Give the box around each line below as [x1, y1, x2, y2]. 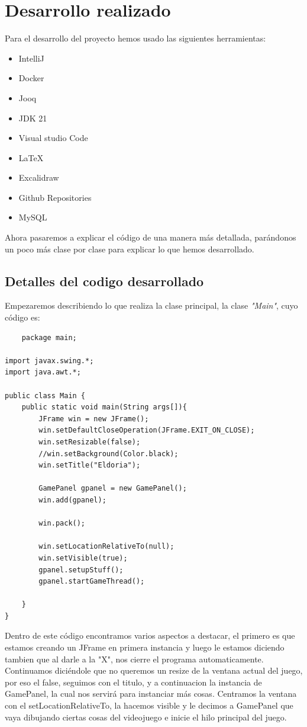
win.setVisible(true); [38, 553, 128, 562]
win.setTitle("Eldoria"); [38, 461, 141, 470]
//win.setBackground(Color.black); [38, 449, 179, 458]
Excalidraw [18, 171, 59, 184]
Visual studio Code [18, 132, 88, 144]
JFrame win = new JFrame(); [38, 414, 149, 423]
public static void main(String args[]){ [21, 403, 187, 412]
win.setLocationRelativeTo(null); [38, 542, 174, 551]
